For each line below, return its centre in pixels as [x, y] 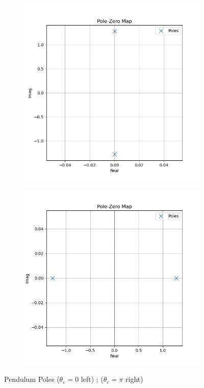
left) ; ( [92, 379]
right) [134, 379]
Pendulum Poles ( [32, 379]
